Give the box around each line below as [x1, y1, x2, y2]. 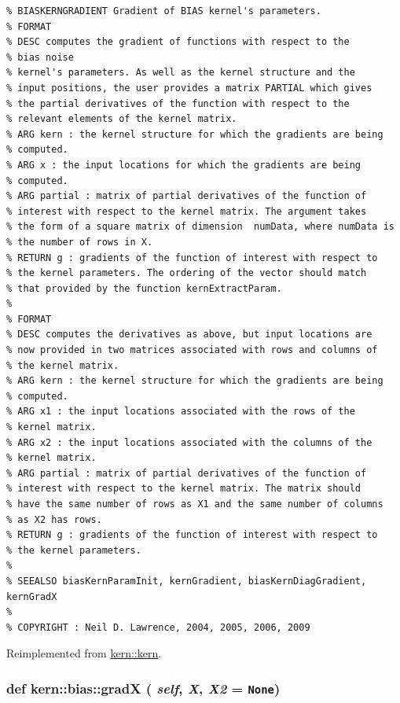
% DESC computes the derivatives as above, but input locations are [6, 329, 372, 340]
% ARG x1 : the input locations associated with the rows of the [6, 406, 355, 418]
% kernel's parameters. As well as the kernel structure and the [6, 67, 355, 79]
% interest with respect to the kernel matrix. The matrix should [6, 483, 361, 495]
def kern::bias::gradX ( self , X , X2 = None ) [6, 678, 281, 697]
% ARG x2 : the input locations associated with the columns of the [6, 436, 372, 448]
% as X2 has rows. [6, 513, 102, 525]
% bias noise [6, 51, 74, 63]
